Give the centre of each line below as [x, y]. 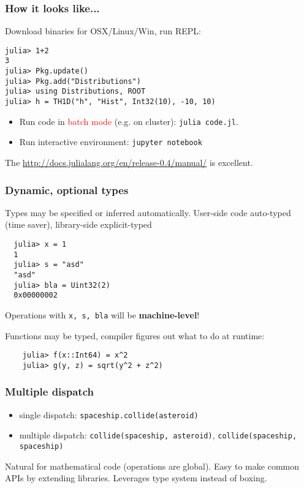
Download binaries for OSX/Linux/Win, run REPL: [103, 31]
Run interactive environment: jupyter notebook [111, 142]
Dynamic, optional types [67, 190]
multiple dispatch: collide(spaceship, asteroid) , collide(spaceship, [158, 435]
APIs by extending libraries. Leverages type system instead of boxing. [136, 478]
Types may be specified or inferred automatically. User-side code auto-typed [148, 212]
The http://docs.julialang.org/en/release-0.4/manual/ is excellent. [129, 163]
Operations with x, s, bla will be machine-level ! [102, 315]
